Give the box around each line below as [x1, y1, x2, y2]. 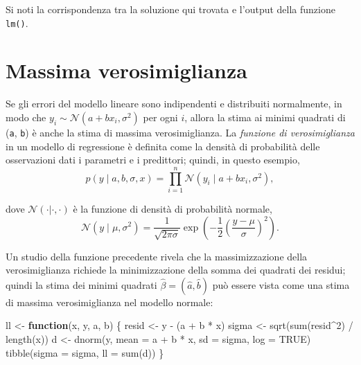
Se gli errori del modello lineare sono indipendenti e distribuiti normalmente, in [6, 96, 342, 111]
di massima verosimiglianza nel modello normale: [6, 294, 213, 309]
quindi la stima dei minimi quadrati [6, 277, 157, 292]
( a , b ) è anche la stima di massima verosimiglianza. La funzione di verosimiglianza [6, 125, 355, 139]
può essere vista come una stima [212, 277, 350, 292]
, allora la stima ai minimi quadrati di [184, 109, 346, 124]
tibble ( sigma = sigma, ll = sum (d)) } [6, 345, 164, 359]
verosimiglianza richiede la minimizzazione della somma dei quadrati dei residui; [6, 262, 346, 277]
